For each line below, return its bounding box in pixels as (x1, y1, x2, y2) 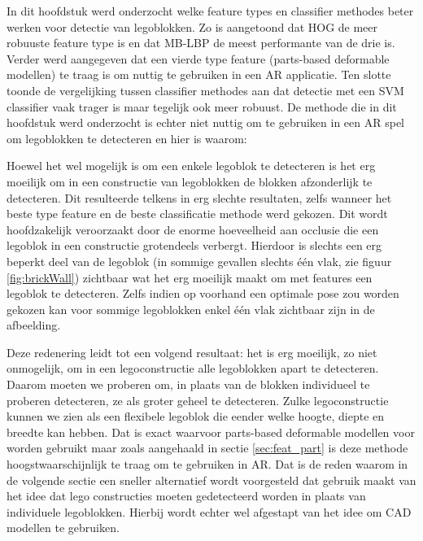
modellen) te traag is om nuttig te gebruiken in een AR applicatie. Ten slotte (7, 66, 391, 83)
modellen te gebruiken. (7, 519, 120, 536)
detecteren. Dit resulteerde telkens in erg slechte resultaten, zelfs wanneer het (7, 189, 392, 206)
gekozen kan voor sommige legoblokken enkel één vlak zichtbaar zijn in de (7, 300, 375, 317)
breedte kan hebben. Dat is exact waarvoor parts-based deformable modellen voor (7, 423, 415, 440)
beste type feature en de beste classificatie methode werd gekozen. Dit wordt (7, 205, 388, 222)
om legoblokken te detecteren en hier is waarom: (7, 129, 247, 146)
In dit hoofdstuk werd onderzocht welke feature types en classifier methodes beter (7, 2, 414, 19)
